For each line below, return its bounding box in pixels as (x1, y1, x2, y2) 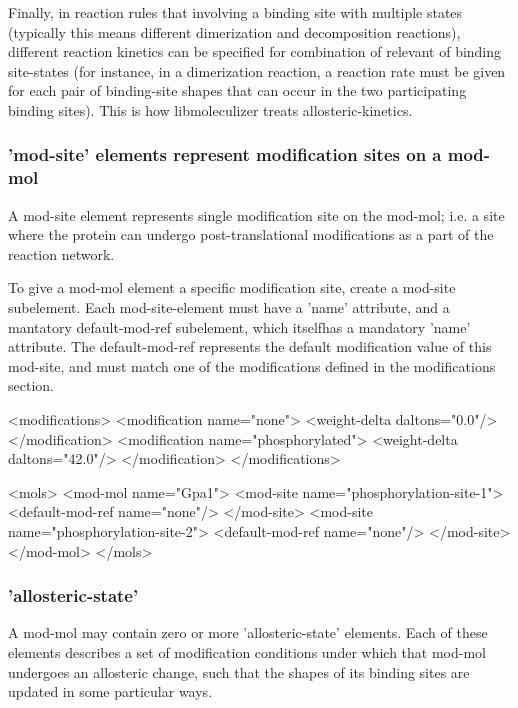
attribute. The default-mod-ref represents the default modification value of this (8, 336, 492, 357)
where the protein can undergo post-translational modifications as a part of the (8, 224, 494, 245)
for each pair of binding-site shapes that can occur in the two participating (8, 80, 467, 101)
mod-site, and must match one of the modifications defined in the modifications (8, 355, 496, 376)
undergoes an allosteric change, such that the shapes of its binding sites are (8, 661, 470, 682)
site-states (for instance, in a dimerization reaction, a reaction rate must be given (8, 60, 506, 81)
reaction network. (8, 243, 115, 264)
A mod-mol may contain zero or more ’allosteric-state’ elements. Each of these (8, 622, 488, 643)
